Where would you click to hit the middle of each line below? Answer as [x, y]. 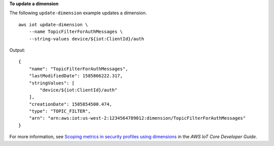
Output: [17, 50]
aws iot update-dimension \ [53, 25]
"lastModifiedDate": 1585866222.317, [76, 76]
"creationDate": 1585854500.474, [71, 104]
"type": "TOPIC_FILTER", [60, 111]
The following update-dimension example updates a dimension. [78, 13]
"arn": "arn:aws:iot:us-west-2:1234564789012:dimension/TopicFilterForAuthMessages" [137, 118]
